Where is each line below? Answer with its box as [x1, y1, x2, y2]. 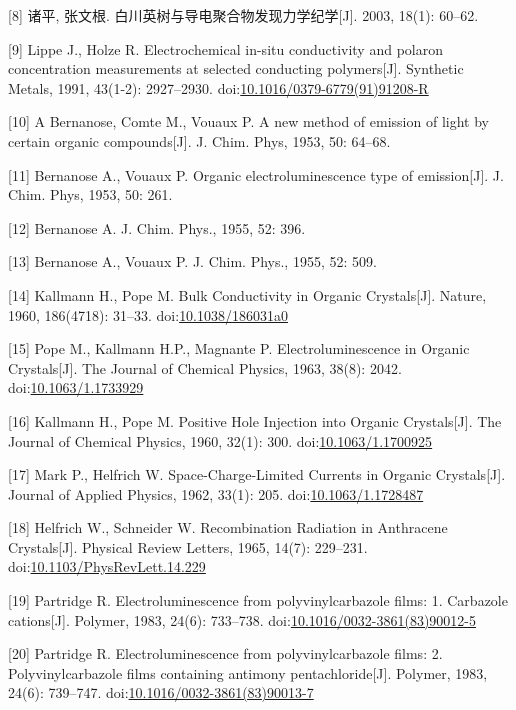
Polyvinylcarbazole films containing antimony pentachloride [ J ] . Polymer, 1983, [8, 662, 488, 683]
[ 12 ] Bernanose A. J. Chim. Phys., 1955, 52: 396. [8, 217, 306, 238]
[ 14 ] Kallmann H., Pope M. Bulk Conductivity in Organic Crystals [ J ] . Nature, [8, 284, 487, 305]
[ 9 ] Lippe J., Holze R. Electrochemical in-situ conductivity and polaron [8, 38, 443, 59]
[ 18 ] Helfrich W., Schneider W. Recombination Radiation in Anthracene [8, 517, 448, 538]
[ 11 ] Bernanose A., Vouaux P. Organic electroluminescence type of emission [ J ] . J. [8, 164, 504, 185]
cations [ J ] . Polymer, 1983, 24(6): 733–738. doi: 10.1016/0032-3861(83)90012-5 [8, 609, 477, 630]
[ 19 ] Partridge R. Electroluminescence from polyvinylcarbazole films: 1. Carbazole [8, 590, 508, 611]
